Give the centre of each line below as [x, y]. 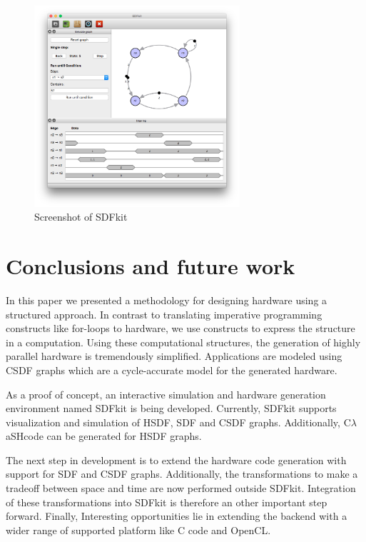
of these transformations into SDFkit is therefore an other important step [167, 502]
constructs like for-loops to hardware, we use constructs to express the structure [181, 328]
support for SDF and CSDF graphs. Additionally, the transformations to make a [182, 474]
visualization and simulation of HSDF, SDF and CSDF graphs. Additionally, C [178, 422]
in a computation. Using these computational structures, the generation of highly [183, 342]
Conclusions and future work [151, 266]
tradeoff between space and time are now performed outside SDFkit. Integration [181, 488]
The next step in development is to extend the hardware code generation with [176, 460]
